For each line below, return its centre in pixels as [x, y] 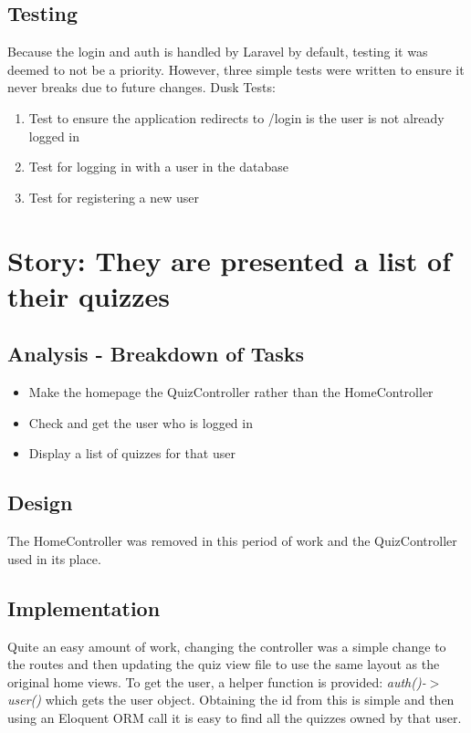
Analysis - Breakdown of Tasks [156, 354]
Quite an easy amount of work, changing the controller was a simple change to [227, 646]
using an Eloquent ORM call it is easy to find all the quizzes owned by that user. [235, 717]
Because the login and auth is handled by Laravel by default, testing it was [218, 52]
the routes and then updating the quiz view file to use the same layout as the [224, 664]
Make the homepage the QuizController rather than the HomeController [231, 392]
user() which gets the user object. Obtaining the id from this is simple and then [231, 700]
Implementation [84, 607]
